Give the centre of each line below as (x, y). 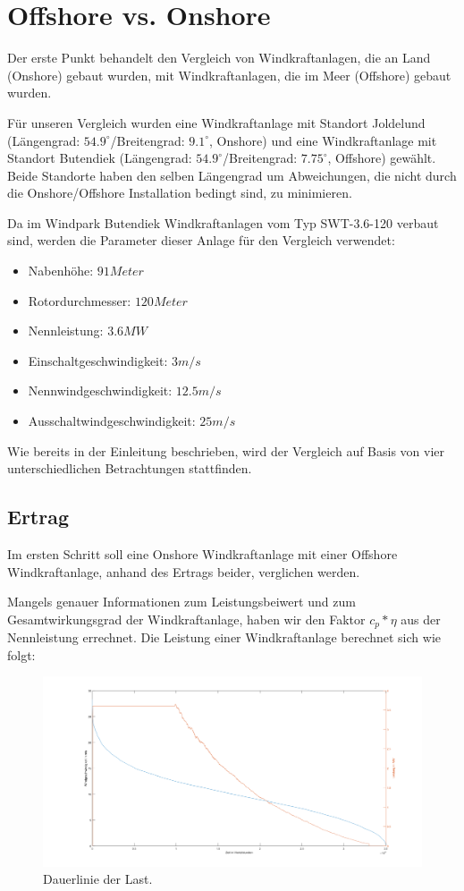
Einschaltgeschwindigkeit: (98, 360)
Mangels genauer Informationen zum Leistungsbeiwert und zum (181, 602)
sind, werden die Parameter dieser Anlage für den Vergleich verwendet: (201, 240)
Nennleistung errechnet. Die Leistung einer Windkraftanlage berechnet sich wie (224, 637)
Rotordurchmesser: (80, 300)
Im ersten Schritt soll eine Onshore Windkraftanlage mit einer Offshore (202, 554)
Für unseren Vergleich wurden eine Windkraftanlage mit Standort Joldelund (216, 122)
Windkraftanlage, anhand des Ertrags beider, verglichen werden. (184, 571)
